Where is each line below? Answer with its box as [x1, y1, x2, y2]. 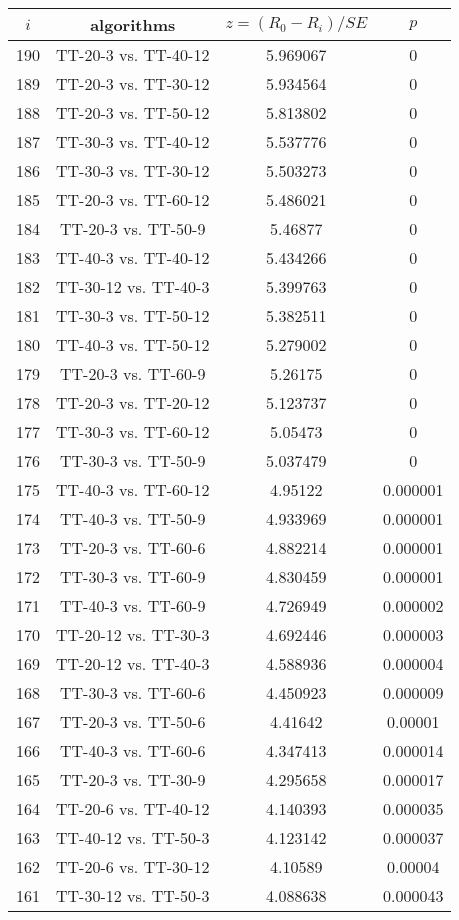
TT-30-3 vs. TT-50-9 [60, 449, 206, 472]
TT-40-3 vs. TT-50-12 [56, 333, 210, 356]
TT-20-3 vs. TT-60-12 [56, 188, 210, 211]
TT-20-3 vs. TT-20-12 [56, 391, 210, 414]
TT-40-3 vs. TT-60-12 [56, 478, 210, 501]
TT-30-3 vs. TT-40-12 [56, 130, 210, 153]
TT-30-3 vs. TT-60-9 [60, 565, 206, 588]
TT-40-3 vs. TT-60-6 [60, 739, 206, 762]
